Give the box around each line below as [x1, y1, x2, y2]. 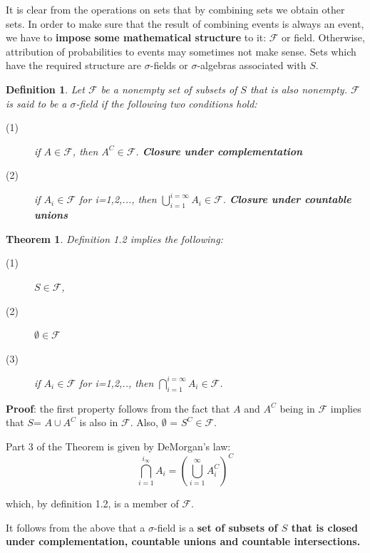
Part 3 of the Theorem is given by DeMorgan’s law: [6, 438, 231, 453]
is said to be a [6, 95, 67, 110]
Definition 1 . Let [6, 81, 85, 96]
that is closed [291, 520, 358, 534]
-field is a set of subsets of [154, 520, 278, 534]
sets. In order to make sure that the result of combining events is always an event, [6, 16, 364, 31]
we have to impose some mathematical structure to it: [6, 30, 267, 45]
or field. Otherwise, [282, 30, 365, 45]
